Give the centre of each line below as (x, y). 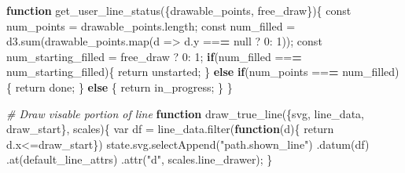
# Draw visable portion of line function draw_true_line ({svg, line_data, (185, 113)
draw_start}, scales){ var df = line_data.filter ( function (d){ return (170, 129)
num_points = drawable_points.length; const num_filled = (151, 25)
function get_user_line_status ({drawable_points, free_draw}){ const (179, 10)
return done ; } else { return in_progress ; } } (124, 86)
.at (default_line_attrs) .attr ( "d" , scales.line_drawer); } (140, 159)
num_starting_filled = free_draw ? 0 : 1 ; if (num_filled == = (154, 56)
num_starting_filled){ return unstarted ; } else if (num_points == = (173, 72)
